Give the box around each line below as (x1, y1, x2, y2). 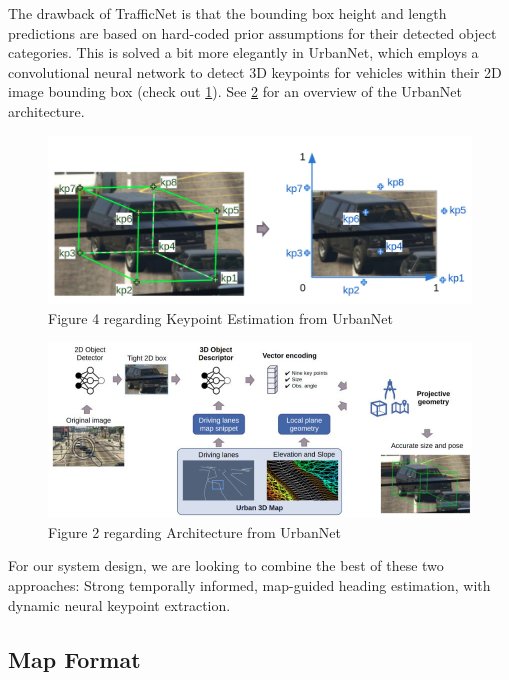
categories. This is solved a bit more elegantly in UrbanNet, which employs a (8, 42, 479, 63)
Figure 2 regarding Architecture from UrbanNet (48, 521, 341, 542)
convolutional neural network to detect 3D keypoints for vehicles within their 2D (8, 61, 502, 82)
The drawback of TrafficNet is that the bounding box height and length (8, 3, 447, 23)
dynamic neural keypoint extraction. (8, 594, 231, 615)
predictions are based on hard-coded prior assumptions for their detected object (8, 22, 497, 43)
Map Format (8, 643, 141, 674)
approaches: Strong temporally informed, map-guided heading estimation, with (8, 575, 491, 596)
